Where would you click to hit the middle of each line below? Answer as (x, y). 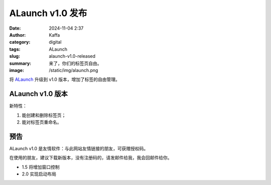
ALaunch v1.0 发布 (48, 13)
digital (55, 42)
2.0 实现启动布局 (39, 174)
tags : (15, 49)
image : (17, 70)
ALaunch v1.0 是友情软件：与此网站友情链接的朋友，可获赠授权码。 (79, 148)
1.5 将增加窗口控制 (41, 167)
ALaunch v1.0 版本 (38, 94)
